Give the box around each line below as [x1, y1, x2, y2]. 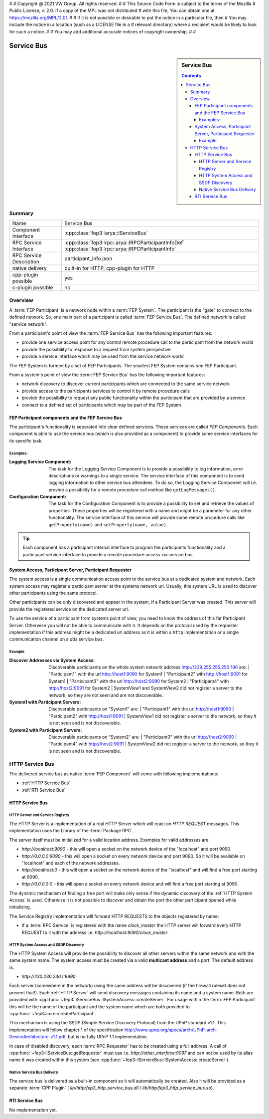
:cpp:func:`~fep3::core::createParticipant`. [9, 1011, 97, 1017]
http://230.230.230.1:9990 [21, 973, 76, 980]
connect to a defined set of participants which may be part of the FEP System [21, 402, 181, 408]
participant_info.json [64, 255, 113, 262]
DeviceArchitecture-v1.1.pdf [9, 1034, 66, 1040]
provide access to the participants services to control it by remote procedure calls [21, 388, 190, 394]
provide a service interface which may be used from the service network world [21, 353, 184, 359]
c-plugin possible [12, 284, 53, 291]
